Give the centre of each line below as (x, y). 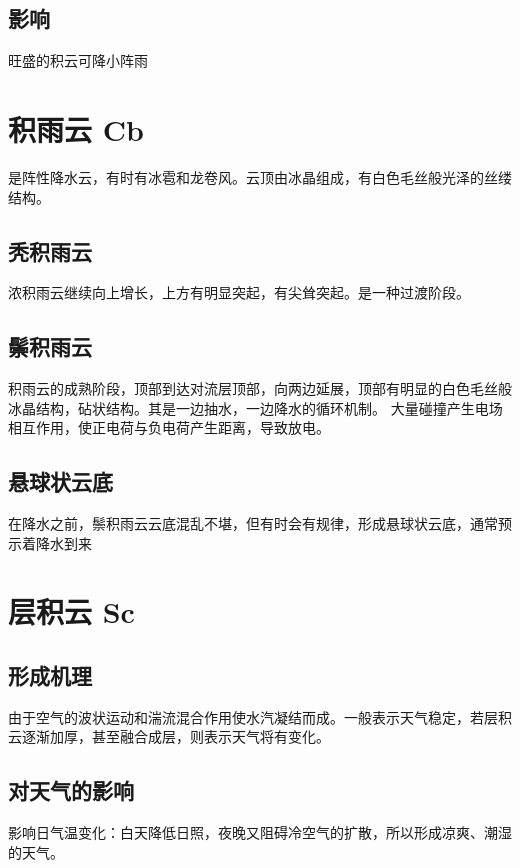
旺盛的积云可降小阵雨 (78, 60)
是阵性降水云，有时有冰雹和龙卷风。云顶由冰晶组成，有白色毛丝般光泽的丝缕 (260, 176)
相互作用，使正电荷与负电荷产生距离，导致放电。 (169, 427)
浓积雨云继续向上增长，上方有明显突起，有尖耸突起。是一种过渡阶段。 (239, 292)
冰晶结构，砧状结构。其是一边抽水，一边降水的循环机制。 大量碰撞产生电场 (255, 407)
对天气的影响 (71, 790)
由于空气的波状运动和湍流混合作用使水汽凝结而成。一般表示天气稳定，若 (246, 716)
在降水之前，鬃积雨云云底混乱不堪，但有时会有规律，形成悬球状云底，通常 (253, 523)
